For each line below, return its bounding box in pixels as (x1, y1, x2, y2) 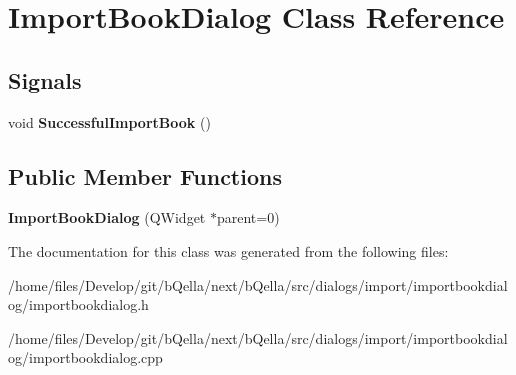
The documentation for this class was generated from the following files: (8, 240, 449, 261)
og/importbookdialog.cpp (8, 347, 163, 368)
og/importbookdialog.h (8, 294, 149, 315)
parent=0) (216, 207, 280, 228)
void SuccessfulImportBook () (8, 111, 211, 132)
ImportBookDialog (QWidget (8, 207, 206, 228)
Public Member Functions (8, 160, 282, 191)
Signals (8, 64, 82, 95)
